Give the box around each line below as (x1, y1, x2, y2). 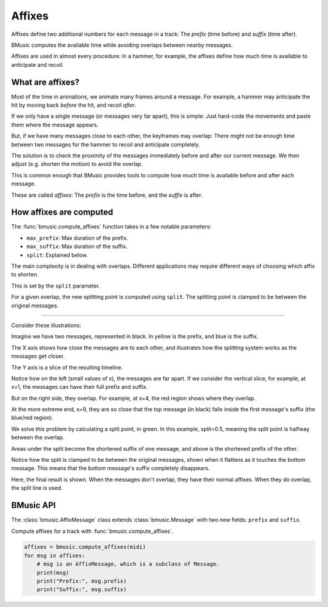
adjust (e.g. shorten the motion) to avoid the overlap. (11, 160, 143, 168)
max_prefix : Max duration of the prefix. (26, 234, 129, 241)
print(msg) (36, 569, 69, 576)
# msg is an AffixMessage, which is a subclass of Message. (36, 561, 220, 568)
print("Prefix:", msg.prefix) (36, 578, 127, 585)
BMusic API (11, 500, 56, 510)
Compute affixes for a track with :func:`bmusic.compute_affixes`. (11, 527, 174, 535)
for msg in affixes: (24, 552, 85, 559)
